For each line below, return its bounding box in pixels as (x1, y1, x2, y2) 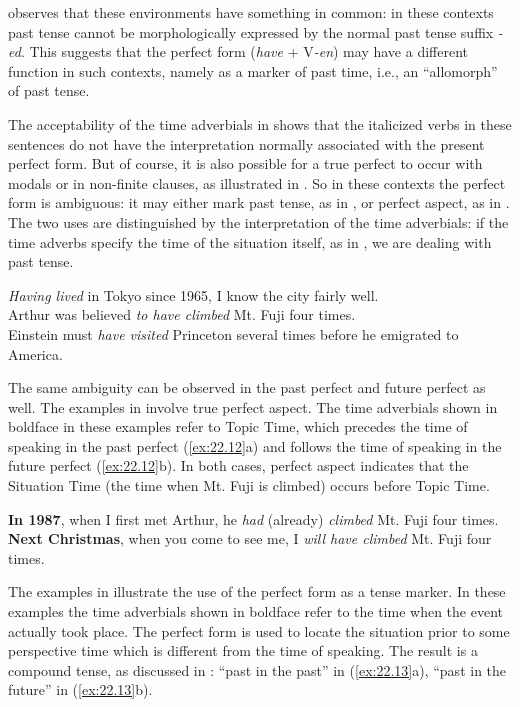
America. (8, 343, 63, 364)
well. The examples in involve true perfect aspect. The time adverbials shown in (8, 396, 498, 417)
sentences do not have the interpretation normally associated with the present (8, 133, 485, 154)
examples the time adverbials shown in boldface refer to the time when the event (8, 601, 503, 622)
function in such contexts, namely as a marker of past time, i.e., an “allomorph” (8, 60, 498, 81)
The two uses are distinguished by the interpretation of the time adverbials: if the (8, 211, 509, 232)
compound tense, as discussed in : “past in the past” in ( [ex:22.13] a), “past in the (8, 659, 507, 680)
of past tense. (8, 80, 90, 101)
